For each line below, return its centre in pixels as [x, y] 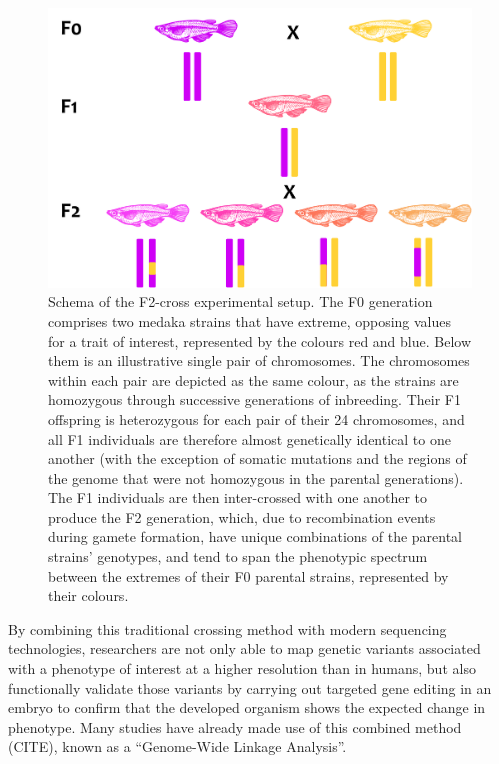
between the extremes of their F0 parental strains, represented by [248, 575]
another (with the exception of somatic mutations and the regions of [257, 458]
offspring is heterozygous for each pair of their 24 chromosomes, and [256, 418]
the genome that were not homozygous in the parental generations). [256, 477]
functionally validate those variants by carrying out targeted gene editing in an [250, 687]
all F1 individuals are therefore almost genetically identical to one [249, 438]
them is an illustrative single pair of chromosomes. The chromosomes [259, 360]
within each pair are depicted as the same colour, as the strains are [253, 379]
